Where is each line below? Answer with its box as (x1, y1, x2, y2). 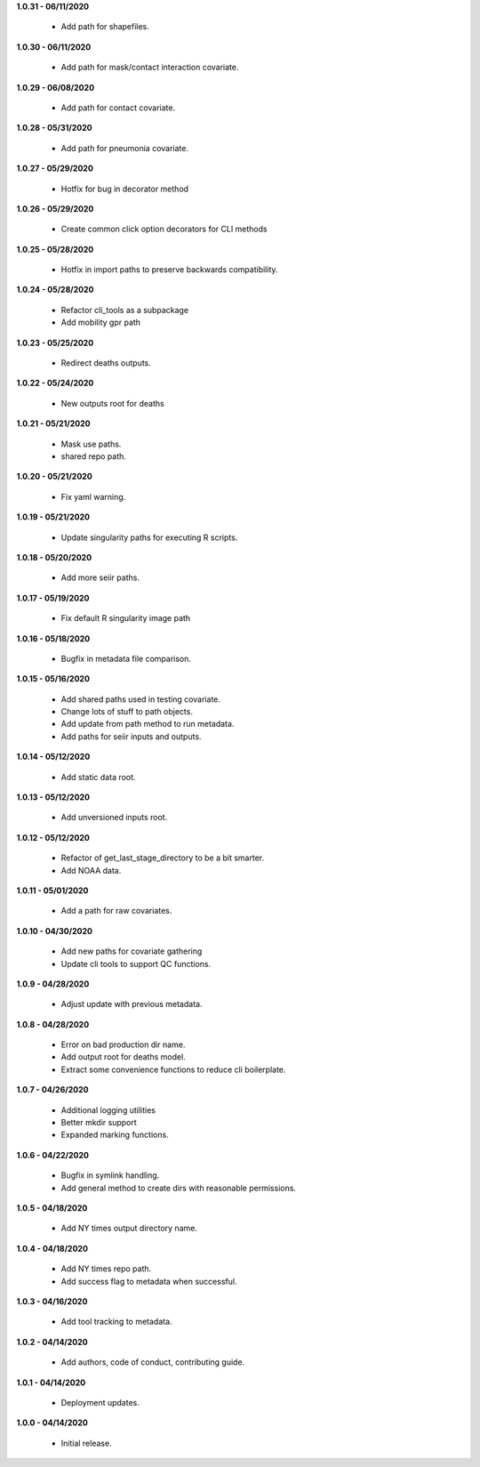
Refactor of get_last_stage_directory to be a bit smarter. (60, 852, 265, 863)
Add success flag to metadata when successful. (60, 1276, 237, 1286)
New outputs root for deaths (60, 398, 164, 408)
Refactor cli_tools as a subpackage (60, 304, 189, 315)
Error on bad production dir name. (60, 1039, 186, 1050)
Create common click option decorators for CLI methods (60, 223, 268, 235)
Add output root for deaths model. (60, 1052, 186, 1062)
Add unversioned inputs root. (60, 812, 168, 823)
